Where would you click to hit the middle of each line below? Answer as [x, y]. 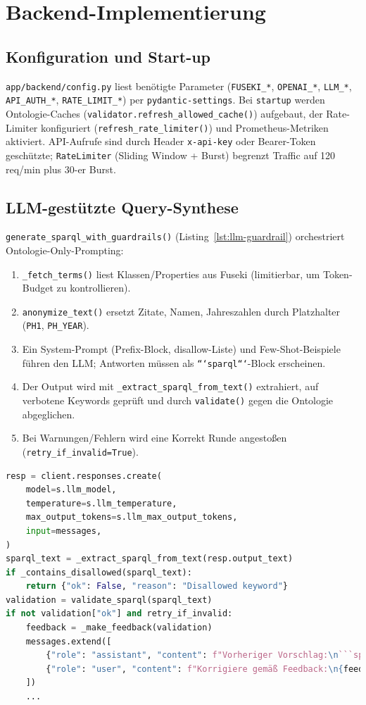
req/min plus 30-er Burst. [61, 169]
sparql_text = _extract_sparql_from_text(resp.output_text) [150, 559]
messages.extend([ [69, 641]
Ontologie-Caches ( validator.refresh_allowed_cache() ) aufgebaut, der [164, 113]
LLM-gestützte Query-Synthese [122, 207]
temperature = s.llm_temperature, [101, 503]
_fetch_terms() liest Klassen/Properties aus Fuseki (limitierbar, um [171, 274]
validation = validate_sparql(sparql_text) [109, 600]
